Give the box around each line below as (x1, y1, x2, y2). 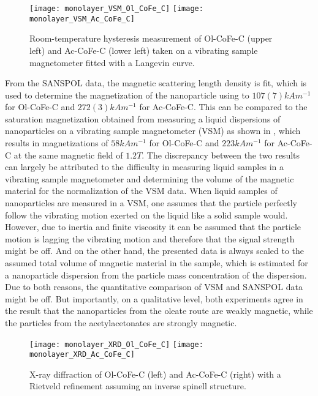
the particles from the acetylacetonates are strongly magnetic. (5, 316, 237, 329)
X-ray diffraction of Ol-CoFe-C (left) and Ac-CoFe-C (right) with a (29, 367, 281, 380)
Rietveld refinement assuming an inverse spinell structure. (29, 379, 246, 392)
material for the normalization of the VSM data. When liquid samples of (5, 184, 278, 197)
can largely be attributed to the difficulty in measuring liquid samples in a (5, 160, 284, 173)
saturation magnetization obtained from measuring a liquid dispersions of (5, 112, 281, 125)
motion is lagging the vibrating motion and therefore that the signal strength (5, 232, 295, 245)
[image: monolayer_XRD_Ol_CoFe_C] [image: (29, 340, 203, 349)
